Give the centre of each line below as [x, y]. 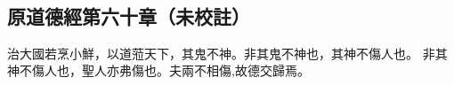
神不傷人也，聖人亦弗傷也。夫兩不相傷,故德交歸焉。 [158, 70]
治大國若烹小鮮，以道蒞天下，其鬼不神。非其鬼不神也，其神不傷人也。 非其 [227, 53]
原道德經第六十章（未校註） [129, 15]
